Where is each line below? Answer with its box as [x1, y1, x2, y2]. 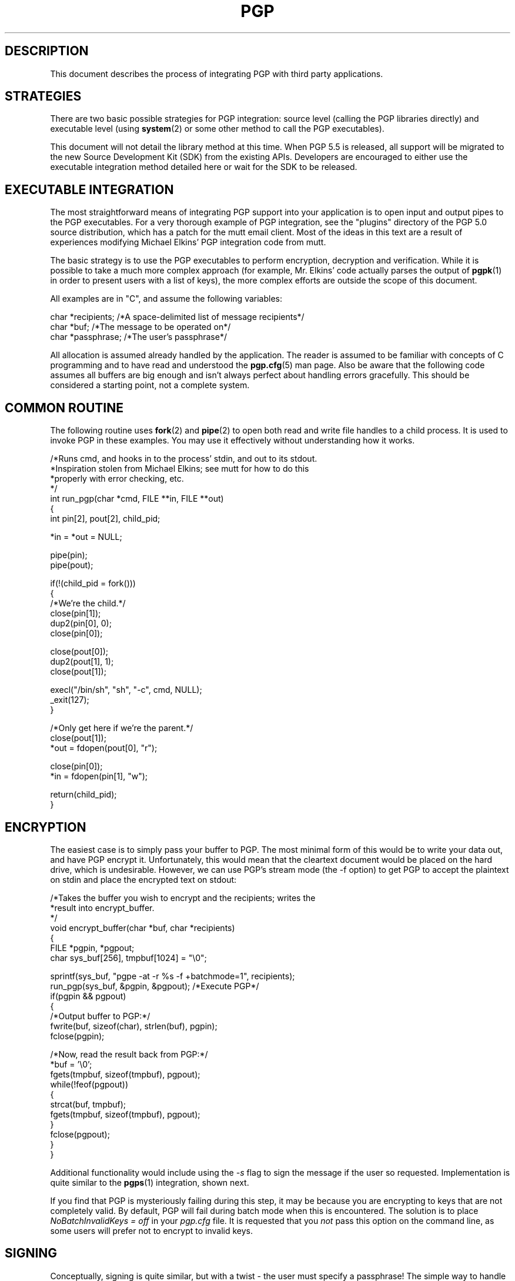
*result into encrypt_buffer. [50, 902, 155, 913]
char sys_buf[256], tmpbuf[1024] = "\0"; [50, 952, 207, 963]
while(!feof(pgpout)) [50, 1079, 129, 1089]
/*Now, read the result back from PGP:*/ [50, 1049, 208, 1059]
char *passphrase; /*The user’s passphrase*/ [50, 332, 227, 342]
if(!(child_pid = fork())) [50, 578, 136, 589]
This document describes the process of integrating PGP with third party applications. [50, 68, 383, 79]
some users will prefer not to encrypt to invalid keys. [50, 1225, 253, 1236]
